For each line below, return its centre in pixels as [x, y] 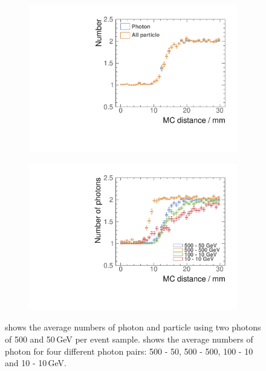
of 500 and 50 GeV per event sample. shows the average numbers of [129, 339]
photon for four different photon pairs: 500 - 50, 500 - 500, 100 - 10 [129, 351]
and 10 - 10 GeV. [36, 363]
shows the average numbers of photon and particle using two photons [133, 327]
